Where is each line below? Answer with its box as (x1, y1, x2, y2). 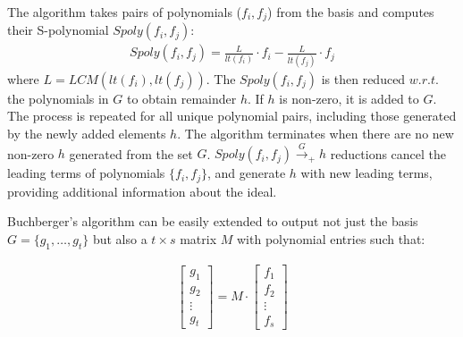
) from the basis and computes (267, 3, 434, 21)
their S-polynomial (7, 21, 109, 39)
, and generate (207, 164, 286, 182)
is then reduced (321, 69, 406, 88)
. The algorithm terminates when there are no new (177, 123, 454, 142)
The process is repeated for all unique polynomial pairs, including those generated (7, 106, 457, 125)
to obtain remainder (127, 88, 237, 107)
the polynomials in (7, 88, 109, 107)
